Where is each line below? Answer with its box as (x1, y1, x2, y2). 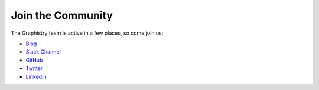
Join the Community (11, 9, 113, 22)
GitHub (25, 56, 43, 64)
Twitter (25, 65, 43, 72)
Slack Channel (25, 48, 61, 55)
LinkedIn (25, 73, 47, 80)
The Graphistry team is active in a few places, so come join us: (11, 29, 164, 36)
